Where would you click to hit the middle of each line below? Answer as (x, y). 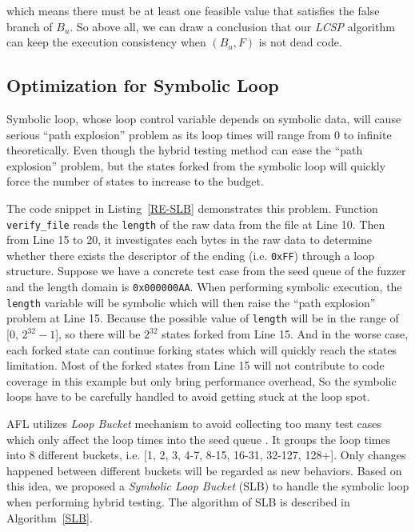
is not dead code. (300, 42)
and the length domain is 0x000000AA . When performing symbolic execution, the (204, 287)
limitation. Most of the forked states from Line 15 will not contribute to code (196, 365)
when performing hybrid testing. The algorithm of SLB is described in (178, 501)
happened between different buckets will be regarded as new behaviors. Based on (204, 470)
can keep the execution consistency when (106, 42)
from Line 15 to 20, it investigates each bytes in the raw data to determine (190, 240)
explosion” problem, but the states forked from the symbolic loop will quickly (196, 165)
